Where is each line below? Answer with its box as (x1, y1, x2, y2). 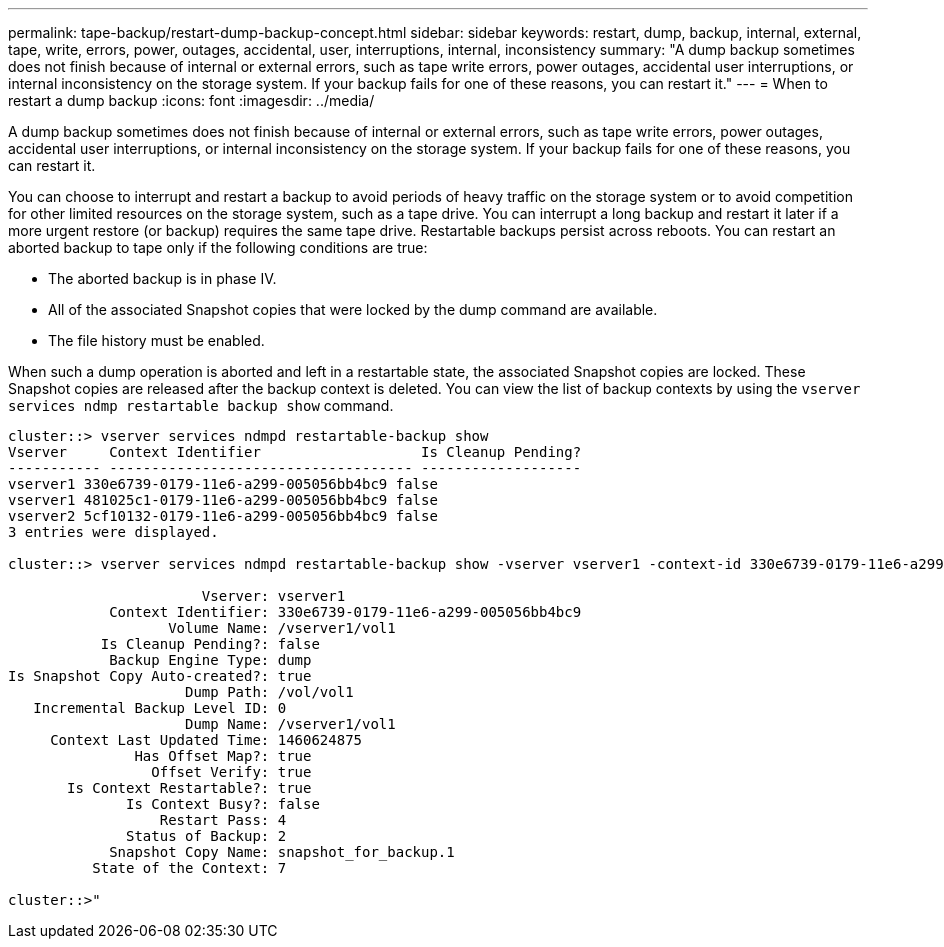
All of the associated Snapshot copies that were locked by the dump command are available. (48, 301, 658, 318)
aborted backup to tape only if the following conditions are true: (8, 239, 428, 256)
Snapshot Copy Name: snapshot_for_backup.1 (109, 844, 455, 860)
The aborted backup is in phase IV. (48, 270, 277, 287)
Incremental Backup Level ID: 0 (33, 700, 287, 716)
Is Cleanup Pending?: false (100, 636, 320, 652)
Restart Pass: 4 (159, 812, 287, 828)
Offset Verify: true (151, 764, 312, 780)
